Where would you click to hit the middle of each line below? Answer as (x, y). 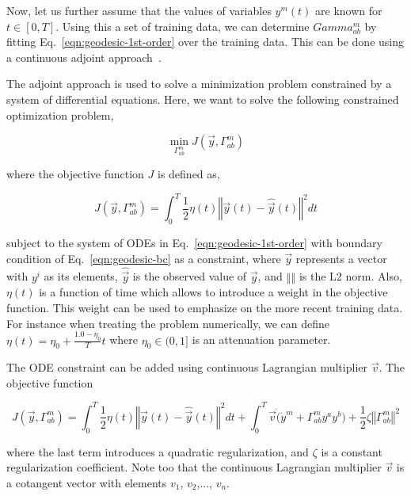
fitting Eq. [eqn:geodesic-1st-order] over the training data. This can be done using (205, 42)
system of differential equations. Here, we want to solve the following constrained (203, 99)
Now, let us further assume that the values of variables (139, 10)
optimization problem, (60, 114)
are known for (349, 10)
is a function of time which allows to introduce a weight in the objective (213, 292)
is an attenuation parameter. (261, 340)
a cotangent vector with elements (87, 482)
